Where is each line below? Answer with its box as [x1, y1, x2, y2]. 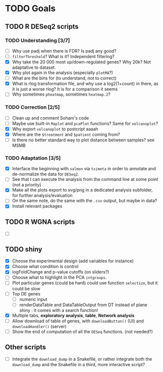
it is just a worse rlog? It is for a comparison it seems [12, 86, 118, 92]
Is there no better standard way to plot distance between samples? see [12, 137, 155, 143]
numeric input [19, 296, 48, 302]
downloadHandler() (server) [12, 323, 67, 329]
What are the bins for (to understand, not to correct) [12, 75, 117, 81]
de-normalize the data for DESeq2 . [12, 171, 79, 177]
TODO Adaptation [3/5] [5, 155, 61, 161]
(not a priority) [12, 182, 41, 188]
